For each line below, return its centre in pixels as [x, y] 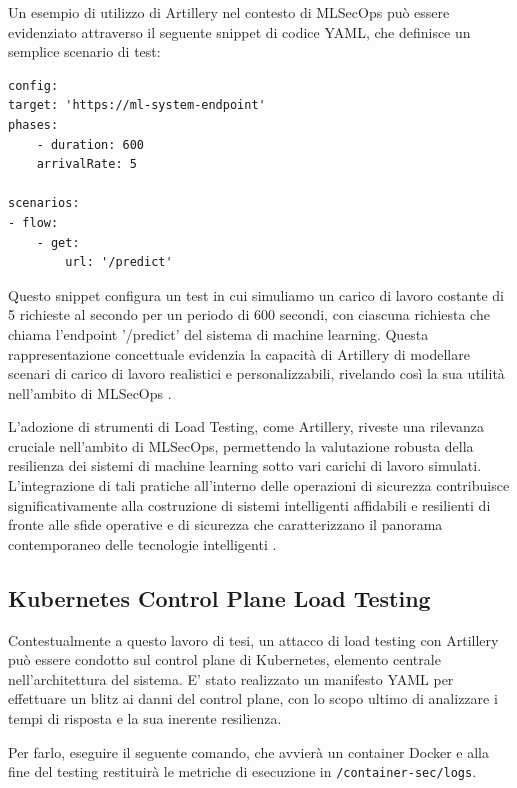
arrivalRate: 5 [86, 164]
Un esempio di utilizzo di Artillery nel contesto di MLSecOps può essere [229, 12]
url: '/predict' [119, 262]
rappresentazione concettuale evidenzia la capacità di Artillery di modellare [239, 353]
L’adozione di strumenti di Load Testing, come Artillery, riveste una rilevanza [246, 426]
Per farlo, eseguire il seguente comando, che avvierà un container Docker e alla [249, 751]
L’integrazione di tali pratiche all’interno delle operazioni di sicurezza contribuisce [259, 485]
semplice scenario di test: [84, 51]
